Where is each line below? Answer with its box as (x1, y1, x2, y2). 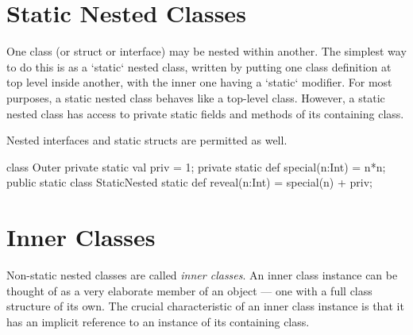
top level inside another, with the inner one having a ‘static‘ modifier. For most (6, 74, 392, 90)
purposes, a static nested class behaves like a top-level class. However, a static (6, 89, 385, 106)
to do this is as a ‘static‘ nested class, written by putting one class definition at (6, 58, 392, 75)
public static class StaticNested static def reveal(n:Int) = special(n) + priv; (6, 174, 372, 191)
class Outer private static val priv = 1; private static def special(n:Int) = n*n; (6, 158, 386, 175)
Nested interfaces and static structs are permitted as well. (6, 132, 288, 148)
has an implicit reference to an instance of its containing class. (6, 313, 310, 329)
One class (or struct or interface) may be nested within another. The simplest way (6, 43, 407, 60)
